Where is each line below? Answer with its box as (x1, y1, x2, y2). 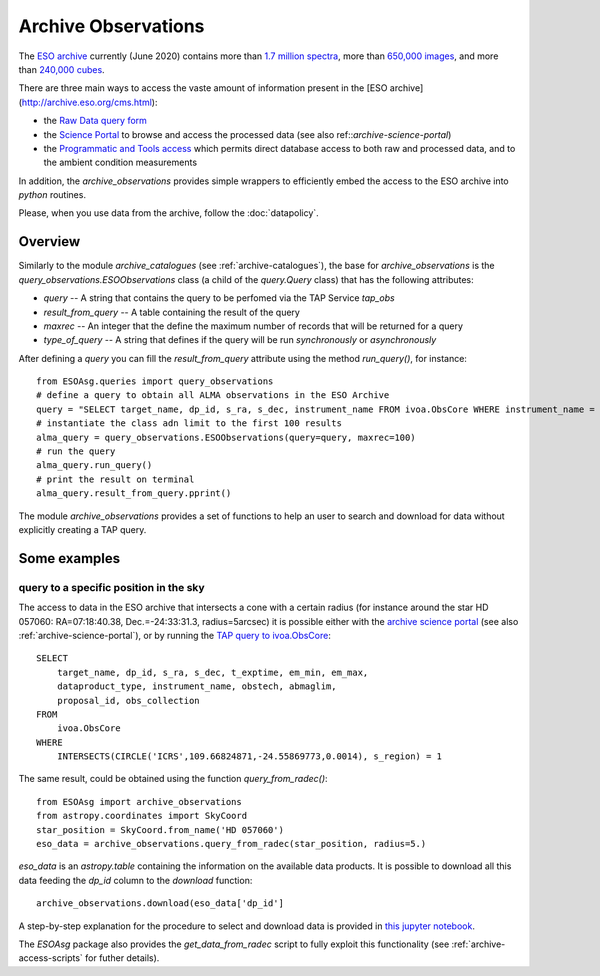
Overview (18, 233, 81, 250)
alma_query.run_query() (36, 460, 153, 471)
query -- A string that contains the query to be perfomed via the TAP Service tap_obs (43, 292, 395, 304)
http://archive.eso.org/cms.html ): (21, 96, 158, 108)
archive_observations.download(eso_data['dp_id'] (36, 898, 285, 909)
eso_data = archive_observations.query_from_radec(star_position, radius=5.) (36, 838, 427, 850)
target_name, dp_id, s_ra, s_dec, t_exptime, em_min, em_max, (56, 666, 369, 678)
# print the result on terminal (36, 473, 195, 485)
